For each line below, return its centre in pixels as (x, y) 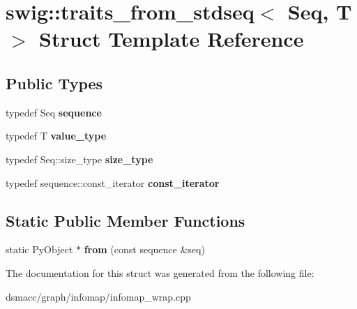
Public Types (54, 83)
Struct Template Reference (172, 39)
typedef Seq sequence (54, 112)
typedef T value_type (56, 136)
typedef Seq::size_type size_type (79, 159)
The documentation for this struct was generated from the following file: (160, 272)
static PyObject (39, 249)
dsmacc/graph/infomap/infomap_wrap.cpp (98, 296)
